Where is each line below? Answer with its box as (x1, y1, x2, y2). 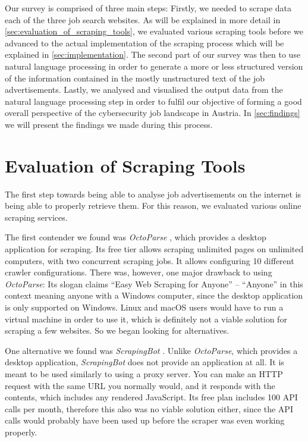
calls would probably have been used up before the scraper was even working (5, 414, 285, 427)
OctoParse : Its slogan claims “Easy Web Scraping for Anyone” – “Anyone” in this (5, 277, 303, 290)
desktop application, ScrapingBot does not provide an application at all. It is (5, 356, 284, 368)
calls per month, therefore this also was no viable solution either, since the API (5, 402, 293, 415)
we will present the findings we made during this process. (5, 118, 213, 130)
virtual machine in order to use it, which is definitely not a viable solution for (5, 312, 287, 325)
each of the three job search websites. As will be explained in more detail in (5, 13, 281, 26)
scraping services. (5, 211, 68, 223)
